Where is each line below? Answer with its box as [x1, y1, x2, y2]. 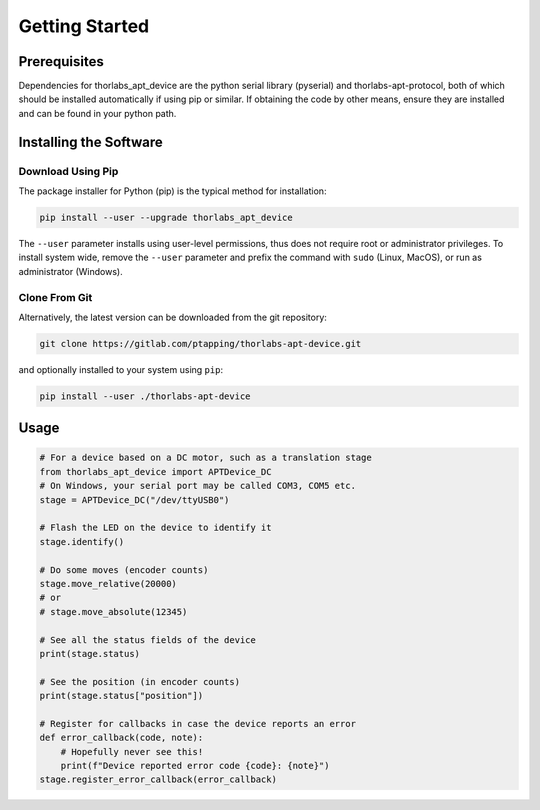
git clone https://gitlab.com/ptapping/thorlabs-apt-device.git [39, 338, 362, 349]
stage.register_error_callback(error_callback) [39, 774, 277, 785]
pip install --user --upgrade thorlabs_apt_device [39, 211, 294, 223]
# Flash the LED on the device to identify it [39, 522, 272, 534]
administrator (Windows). [18, 265, 124, 277]
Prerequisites [18, 53, 104, 70]
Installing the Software [18, 133, 164, 150]
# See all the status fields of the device [39, 634, 257, 645]
